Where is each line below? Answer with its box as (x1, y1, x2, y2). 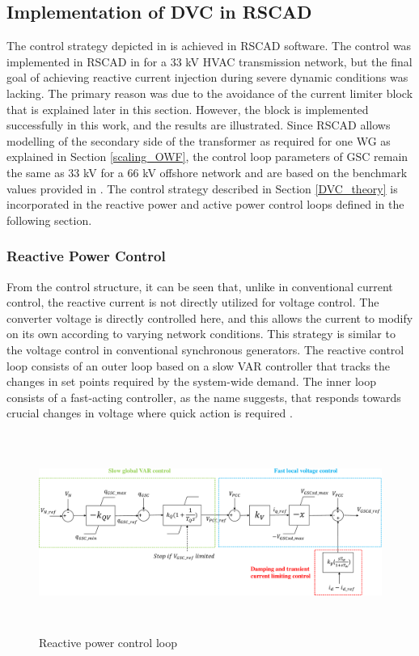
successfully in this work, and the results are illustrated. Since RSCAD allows (6, 116, 391, 133)
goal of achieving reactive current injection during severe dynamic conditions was (6, 69, 408, 86)
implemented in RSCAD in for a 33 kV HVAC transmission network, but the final (6, 53, 413, 70)
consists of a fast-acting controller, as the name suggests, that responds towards (6, 388, 401, 405)
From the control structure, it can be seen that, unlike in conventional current (6, 277, 393, 294)
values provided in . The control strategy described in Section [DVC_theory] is (6, 180, 398, 197)
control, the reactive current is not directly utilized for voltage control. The (6, 294, 379, 311)
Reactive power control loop (39, 634, 177, 651)
